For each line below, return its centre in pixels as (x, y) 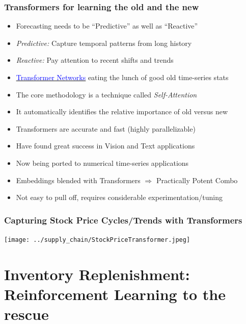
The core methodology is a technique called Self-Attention (106, 94)
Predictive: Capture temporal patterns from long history (104, 43)
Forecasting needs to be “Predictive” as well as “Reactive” (107, 26)
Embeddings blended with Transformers (78, 180)
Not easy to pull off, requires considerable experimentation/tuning (119, 197)
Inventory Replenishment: (97, 274)
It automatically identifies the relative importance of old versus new (122, 111)
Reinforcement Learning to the (115, 294)
